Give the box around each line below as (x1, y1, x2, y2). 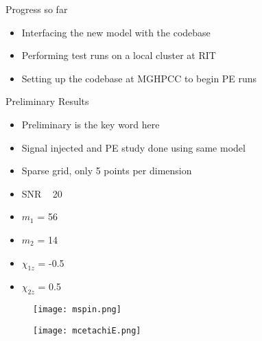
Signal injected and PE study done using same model (21, 140, 246, 154)
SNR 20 (21, 186, 62, 200)
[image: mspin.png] (33, 305, 121, 315)
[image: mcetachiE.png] (33, 325, 141, 336)
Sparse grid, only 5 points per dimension (21, 163, 192, 178)
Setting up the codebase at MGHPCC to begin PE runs (21, 71, 257, 85)
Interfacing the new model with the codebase (21, 25, 211, 39)
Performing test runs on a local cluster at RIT (21, 48, 216, 62)
